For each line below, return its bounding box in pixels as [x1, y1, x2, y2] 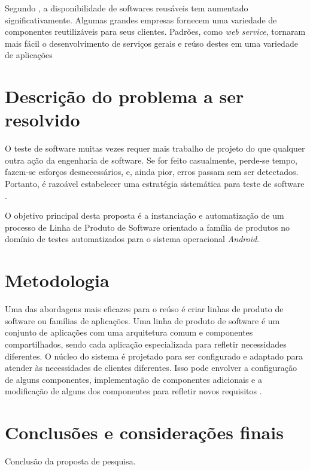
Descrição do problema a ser [5, 84, 244, 108]
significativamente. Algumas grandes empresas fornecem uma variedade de [5, 13, 277, 26]
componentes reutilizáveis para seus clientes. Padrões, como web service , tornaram [5, 25, 306, 38]
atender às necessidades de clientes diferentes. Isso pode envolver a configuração [5, 361, 297, 374]
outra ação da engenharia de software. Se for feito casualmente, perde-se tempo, [5, 153, 297, 166]
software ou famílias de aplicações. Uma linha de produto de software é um [5, 314, 280, 327]
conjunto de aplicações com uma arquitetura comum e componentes [5, 326, 253, 339]
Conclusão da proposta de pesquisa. [5, 455, 136, 467]
